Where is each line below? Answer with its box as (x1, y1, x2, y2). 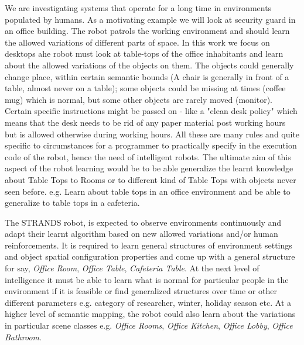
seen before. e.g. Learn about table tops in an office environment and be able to (5, 185, 291, 197)
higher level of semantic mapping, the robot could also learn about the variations (5, 308, 296, 320)
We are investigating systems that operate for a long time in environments (5, 2, 272, 13)
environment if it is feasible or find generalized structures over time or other (5, 285, 277, 297)
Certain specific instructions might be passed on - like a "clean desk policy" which (5, 105, 298, 117)
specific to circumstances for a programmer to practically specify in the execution (5, 139, 297, 151)
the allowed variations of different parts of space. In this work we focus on (5, 36, 270, 48)
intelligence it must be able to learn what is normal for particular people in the (5, 273, 289, 285)
